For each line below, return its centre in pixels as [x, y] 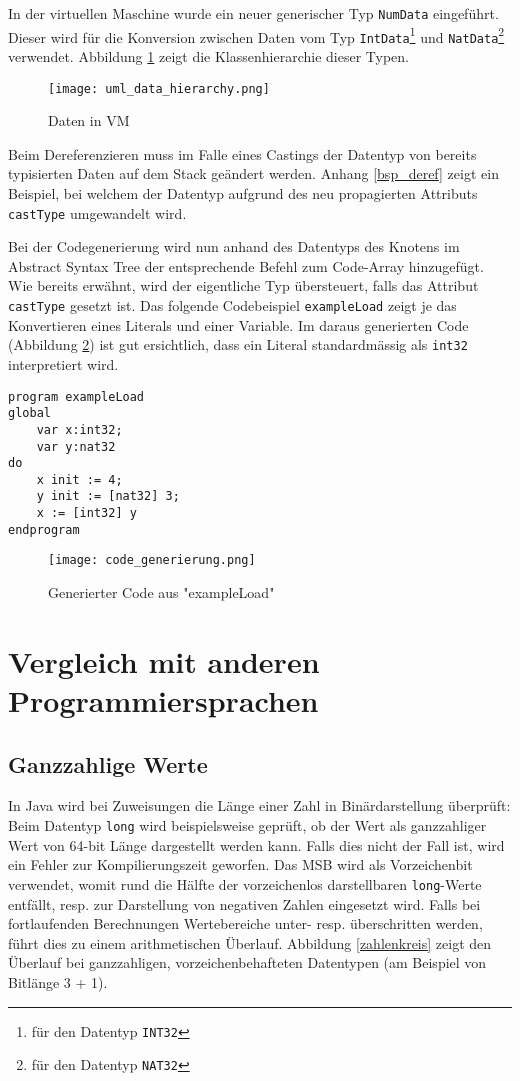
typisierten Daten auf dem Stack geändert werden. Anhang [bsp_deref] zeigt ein [253, 173]
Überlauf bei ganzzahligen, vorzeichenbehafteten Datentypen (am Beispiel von [247, 962]
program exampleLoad [76, 396]
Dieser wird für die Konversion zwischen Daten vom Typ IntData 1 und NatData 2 [256, 35]
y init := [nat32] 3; [108, 496]
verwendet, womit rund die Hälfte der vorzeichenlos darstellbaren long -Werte [245, 883]
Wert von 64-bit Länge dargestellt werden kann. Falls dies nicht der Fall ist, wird [256, 844]
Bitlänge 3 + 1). [58, 981]
